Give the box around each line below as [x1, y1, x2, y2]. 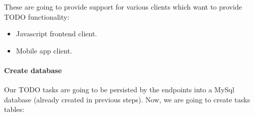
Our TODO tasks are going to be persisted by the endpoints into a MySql [4, 84, 235, 95]
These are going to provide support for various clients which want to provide [4, 2, 242, 12]
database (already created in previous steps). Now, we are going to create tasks [4, 94, 250, 104]
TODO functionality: [4, 11, 69, 22]
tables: [4, 104, 24, 114]
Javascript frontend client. [16, 28, 97, 39]
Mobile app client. [16, 45, 72, 55]
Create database [4, 65, 62, 75]
